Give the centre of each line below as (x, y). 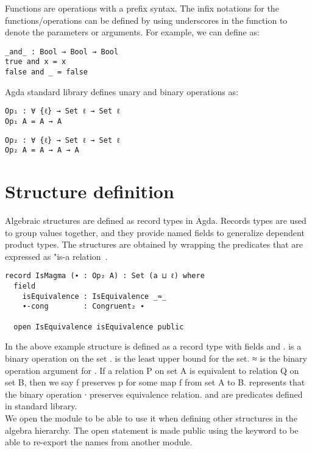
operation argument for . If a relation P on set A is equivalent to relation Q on (152, 370)
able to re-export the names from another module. (99, 442)
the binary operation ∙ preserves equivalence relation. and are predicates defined (154, 394)
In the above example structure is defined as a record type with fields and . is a (153, 346)
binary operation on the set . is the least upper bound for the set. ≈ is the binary (156, 358)
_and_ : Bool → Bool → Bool (62, 52)
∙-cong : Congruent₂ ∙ (83, 307)
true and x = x (36, 62)
